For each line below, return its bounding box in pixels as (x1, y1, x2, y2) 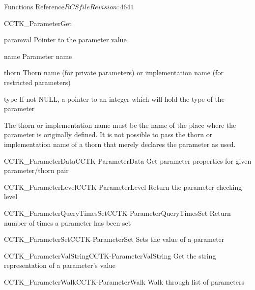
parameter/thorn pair (4, 165, 69, 175)
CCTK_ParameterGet (4, 18, 72, 28)
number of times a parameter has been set (4, 217, 131, 228)
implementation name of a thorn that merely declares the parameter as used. (4, 139, 236, 149)
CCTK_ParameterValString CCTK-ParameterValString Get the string (4, 250, 216, 261)
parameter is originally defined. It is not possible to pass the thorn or (4, 129, 213, 140)
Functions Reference (4, 1, 65, 11)
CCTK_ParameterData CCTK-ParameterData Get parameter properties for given (4, 155, 252, 166)
